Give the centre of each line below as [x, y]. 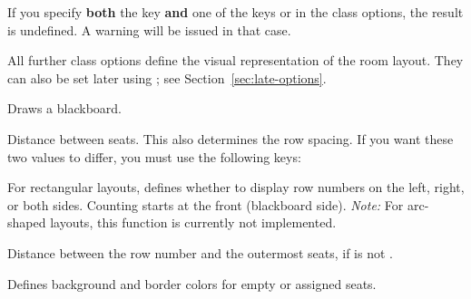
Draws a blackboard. [64, 108]
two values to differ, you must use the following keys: [154, 156]
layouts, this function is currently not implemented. [193, 222]
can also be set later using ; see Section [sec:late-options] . [167, 77]
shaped [27, 222]
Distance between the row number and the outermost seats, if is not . [200, 252]
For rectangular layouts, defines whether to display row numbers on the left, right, [236, 187]
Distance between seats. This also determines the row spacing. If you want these [231, 138]
